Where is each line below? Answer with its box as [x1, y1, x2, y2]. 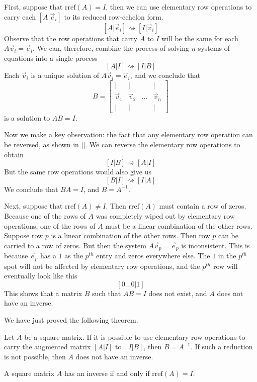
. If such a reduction [191, 341, 253, 352]
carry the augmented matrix [4, 341, 91, 352]
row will [213, 260, 238, 271]
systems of [198, 43, 230, 53]
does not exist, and [148, 288, 207, 298]
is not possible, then [4, 351, 66, 361]
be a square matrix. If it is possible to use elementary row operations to [24, 331, 245, 342]
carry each [4, 11, 36, 22]
